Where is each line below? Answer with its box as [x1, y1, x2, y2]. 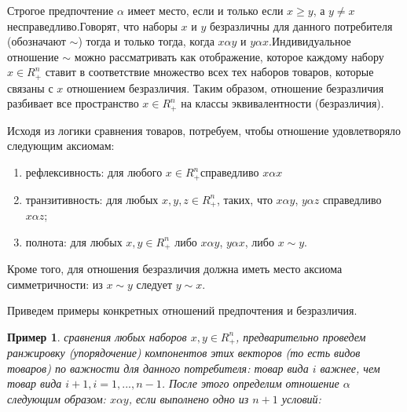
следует [136, 275, 173, 292]
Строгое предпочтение [7, 2, 114, 18]
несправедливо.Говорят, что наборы [7, 17, 178, 34]
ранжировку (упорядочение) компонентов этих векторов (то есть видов [7, 345, 361, 361]
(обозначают [7, 33, 66, 49]
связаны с [7, 79, 53, 96]
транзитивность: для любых [25, 191, 159, 207]
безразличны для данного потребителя [209, 17, 393, 34]
